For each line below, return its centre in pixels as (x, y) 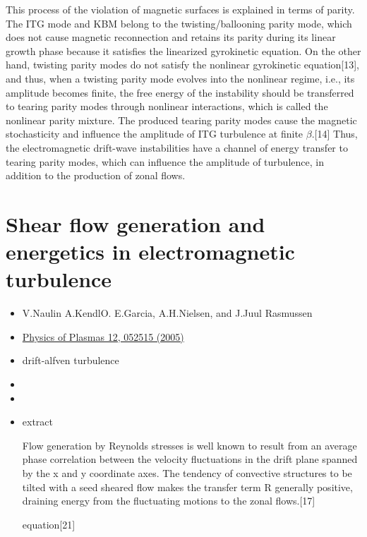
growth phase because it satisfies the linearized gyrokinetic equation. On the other (183, 50)
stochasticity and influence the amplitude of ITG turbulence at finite (155, 134)
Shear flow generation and (136, 223)
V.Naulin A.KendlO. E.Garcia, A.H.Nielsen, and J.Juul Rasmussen (167, 313)
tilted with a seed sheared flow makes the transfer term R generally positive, (187, 487)
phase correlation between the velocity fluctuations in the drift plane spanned (190, 459)
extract (38, 422)
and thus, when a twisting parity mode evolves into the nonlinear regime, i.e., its (180, 78)
